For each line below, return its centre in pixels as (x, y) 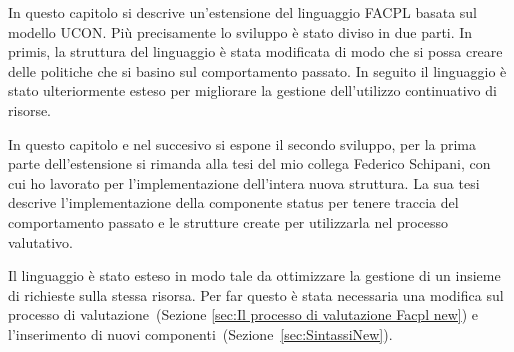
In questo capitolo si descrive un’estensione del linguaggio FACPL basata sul (242, 12)
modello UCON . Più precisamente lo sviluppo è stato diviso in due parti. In (240, 31)
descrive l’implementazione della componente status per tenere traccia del (233, 202)
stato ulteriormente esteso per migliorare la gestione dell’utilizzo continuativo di (252, 90)
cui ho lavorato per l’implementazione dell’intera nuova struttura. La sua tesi (244, 182)
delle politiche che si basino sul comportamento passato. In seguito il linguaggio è (257, 70)
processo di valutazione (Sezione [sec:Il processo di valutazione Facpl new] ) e (243, 314)
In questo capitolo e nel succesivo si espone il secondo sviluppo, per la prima (242, 143)
